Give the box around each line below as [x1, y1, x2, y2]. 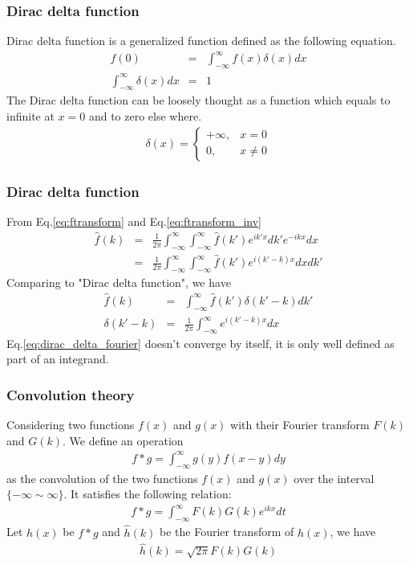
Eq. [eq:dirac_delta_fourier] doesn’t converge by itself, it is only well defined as [6, 334, 395, 351]
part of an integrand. [6, 350, 109, 367]
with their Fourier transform [230, 416, 370, 433]
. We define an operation [63, 432, 184, 448]
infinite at [6, 108, 55, 125]
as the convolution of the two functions [6, 469, 198, 486]
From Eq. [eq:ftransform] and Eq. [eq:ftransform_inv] [6, 212, 262, 229]
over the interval [294, 469, 375, 486]
